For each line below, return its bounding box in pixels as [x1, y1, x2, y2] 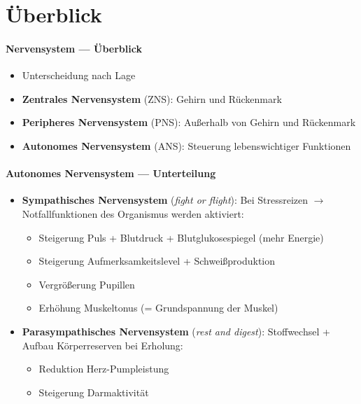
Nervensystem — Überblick [6, 41, 142, 55]
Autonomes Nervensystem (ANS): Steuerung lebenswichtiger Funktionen [22, 138, 351, 153]
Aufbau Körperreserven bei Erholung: [22, 337, 183, 352]
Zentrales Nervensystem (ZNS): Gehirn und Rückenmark [22, 91, 282, 106]
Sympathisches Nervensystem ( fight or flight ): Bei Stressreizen [22, 193, 308, 207]
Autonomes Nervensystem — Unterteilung [6, 166, 216, 181]
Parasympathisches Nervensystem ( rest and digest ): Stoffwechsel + [22, 323, 330, 338]
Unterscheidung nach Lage [22, 68, 136, 83]
